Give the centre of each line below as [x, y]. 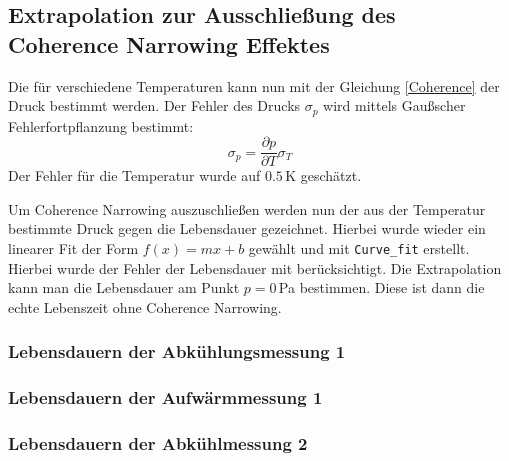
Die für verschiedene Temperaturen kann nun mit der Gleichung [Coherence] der [254, 85]
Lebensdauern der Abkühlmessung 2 [158, 443]
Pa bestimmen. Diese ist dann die [381, 287]
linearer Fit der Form [73, 248]
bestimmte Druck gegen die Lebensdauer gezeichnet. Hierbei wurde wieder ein [247, 228]
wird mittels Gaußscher [394, 105]
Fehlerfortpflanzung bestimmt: [101, 125]
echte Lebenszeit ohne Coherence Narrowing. [145, 306]
